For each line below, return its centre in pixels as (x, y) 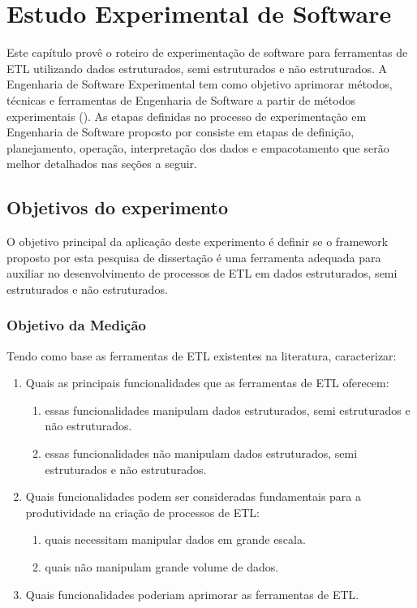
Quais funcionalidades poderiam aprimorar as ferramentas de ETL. (192, 594)
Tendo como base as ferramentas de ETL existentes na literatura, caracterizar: (202, 355)
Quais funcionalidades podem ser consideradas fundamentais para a (193, 496)
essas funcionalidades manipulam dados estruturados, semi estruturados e (228, 410)
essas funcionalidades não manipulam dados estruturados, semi (201, 453)
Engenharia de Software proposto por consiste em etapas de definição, (181, 132)
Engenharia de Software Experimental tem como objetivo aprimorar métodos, (200, 84)
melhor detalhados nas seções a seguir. (102, 164)
